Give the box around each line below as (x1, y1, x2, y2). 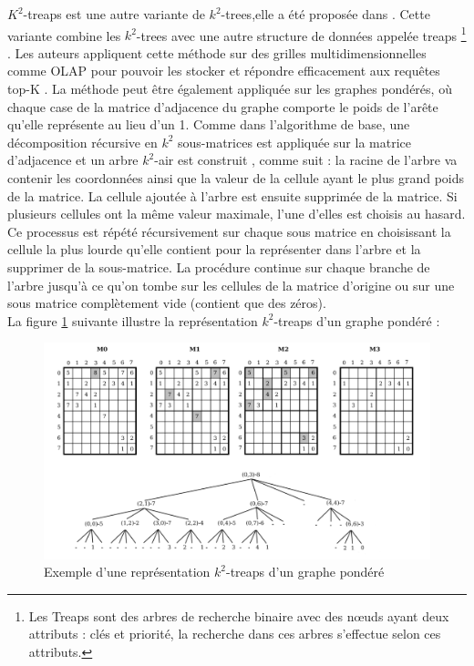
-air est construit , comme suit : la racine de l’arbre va (154, 150, 458, 169)
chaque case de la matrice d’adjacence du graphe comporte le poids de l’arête (7, 97, 438, 116)
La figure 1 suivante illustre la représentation (7, 311, 258, 330)
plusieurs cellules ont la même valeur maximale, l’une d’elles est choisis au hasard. (7, 204, 466, 223)
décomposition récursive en (7, 132, 158, 151)
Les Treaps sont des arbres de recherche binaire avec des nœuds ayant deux (28, 606, 449, 625)
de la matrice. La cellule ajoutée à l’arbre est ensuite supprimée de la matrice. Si (7, 186, 458, 205)
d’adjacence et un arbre (7, 150, 139, 169)
